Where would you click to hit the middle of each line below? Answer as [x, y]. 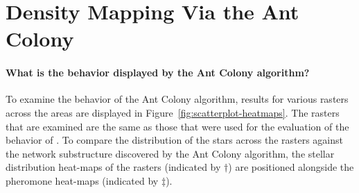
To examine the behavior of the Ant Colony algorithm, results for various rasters [177, 99]
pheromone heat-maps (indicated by [82, 180]
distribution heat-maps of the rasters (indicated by [113, 167]
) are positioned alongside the [291, 167]
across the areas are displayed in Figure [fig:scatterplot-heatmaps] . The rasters [173, 112]
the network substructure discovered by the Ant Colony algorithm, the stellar [170, 153]
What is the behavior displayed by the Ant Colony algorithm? [158, 73]
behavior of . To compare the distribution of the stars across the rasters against [174, 140]
